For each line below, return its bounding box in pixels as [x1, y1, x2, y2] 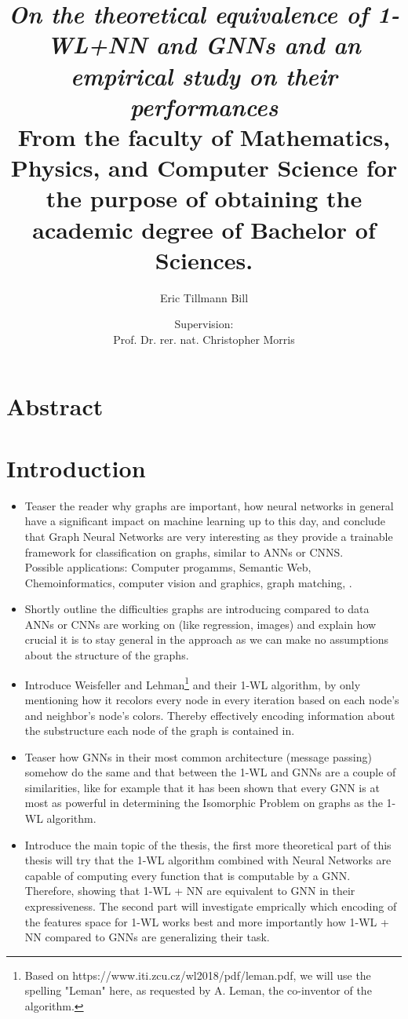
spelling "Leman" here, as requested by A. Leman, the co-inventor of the [24, 982, 372, 999]
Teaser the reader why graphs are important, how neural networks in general [24, 497, 394, 513]
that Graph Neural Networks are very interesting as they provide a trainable [24, 528, 393, 544]
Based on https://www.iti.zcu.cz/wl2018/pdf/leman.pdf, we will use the [24, 966, 371, 983]
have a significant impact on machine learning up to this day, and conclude [24, 513, 385, 529]
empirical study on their [71, 59, 337, 92]
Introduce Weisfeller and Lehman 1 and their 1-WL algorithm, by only [24, 674, 361, 692]
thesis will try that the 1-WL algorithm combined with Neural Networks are [24, 852, 392, 868]
